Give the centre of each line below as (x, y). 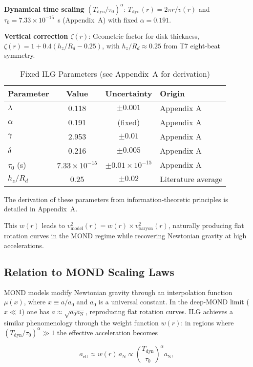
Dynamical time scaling (44, 9)
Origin (172, 93)
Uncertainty (129, 93)
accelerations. (24, 245)
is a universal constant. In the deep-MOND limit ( (174, 302)
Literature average (191, 179)
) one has (35, 311)
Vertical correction (36, 36)
